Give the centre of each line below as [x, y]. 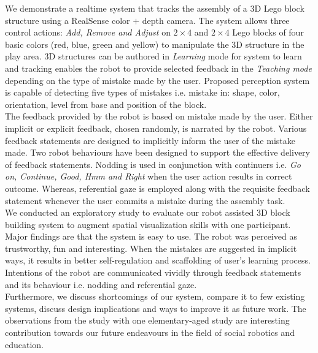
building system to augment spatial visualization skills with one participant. [148, 224]
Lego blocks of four [268, 32]
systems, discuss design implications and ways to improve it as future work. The [156, 308]
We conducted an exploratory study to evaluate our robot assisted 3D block [148, 212]
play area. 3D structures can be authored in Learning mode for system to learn [153, 56]
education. [25, 344]
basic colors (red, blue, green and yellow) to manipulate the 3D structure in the [155, 44]
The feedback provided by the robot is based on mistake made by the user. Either [159, 116]
